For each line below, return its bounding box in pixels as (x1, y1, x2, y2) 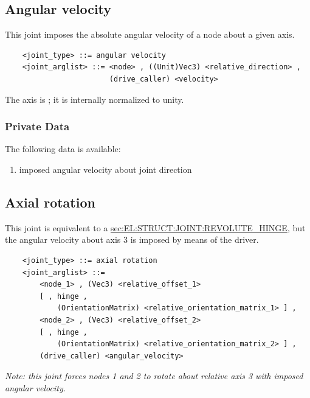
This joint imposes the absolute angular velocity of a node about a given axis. (5, 28, 295, 41)
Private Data (5, 119, 70, 134)
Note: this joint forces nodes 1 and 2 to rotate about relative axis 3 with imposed (5, 369, 303, 382)
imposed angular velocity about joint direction (19, 162, 192, 175)
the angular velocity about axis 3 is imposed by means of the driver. (5, 233, 259, 246)
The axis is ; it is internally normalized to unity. (5, 93, 184, 105)
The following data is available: (5, 142, 121, 155)
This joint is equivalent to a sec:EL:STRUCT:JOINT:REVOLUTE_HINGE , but (5, 221, 306, 234)
